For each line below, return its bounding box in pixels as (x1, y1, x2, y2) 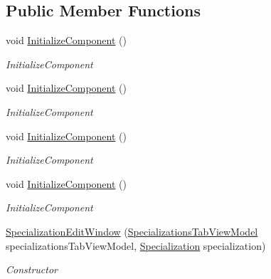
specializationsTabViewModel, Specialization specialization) (6, 238, 266, 253)
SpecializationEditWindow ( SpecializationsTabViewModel (6, 223, 258, 238)
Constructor (6, 262, 58, 277)
